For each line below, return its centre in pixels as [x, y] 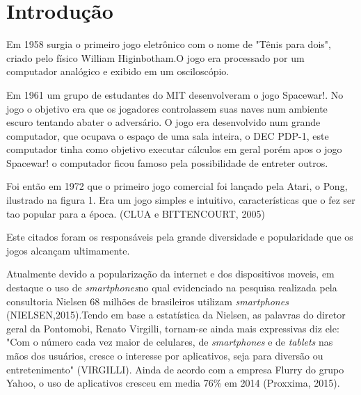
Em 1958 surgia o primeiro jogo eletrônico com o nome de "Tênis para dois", [169, 44]
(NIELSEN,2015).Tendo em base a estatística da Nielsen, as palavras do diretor [176, 315]
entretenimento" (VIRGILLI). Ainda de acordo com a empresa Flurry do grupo [175, 369]
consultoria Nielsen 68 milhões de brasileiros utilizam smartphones [147, 301]
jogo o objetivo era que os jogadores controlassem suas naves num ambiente [167, 108]
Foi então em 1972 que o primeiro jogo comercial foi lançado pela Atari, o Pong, [177, 186]
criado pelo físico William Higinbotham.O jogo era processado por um [155, 57]
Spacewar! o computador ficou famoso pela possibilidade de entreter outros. [167, 162]
